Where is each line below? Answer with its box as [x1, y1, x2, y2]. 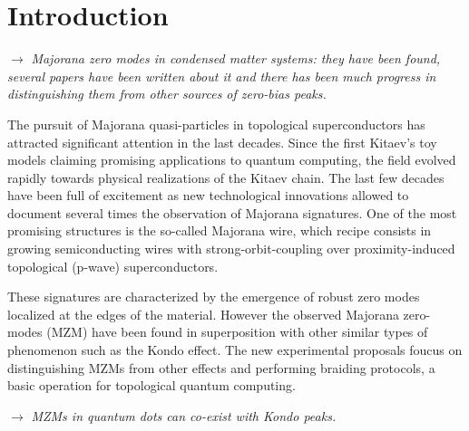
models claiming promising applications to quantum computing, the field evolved [7, 150, 456, 169]
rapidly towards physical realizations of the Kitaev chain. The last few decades [7, 168, 445, 187]
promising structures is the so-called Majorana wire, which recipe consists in [7, 221, 432, 240]
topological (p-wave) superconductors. [7, 256, 219, 275]
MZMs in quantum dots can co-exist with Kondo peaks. [31, 406, 337, 425]
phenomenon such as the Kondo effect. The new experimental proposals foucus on [7, 340, 463, 359]
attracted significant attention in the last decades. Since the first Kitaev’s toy [7, 132, 437, 151]
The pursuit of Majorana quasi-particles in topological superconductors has [7, 114, 425, 133]
